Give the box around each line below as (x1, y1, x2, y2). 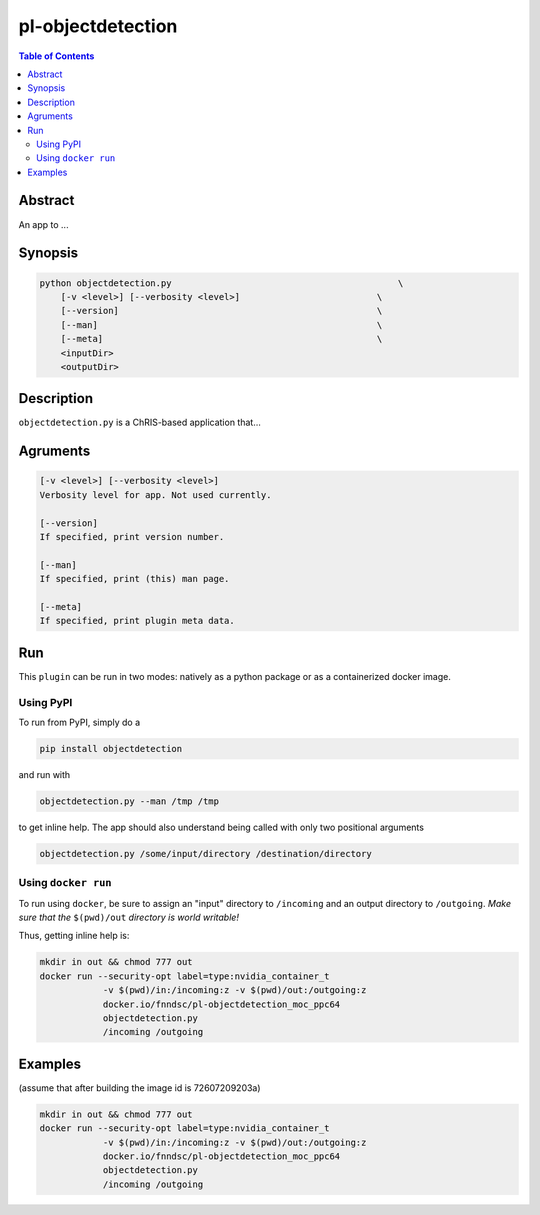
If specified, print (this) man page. (39, 573, 230, 585)
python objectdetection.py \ (39, 277, 404, 289)
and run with (18, 768, 71, 780)
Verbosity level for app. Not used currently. (39, 489, 272, 500)
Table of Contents (18, 50, 95, 62)
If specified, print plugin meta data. (39, 615, 235, 627)
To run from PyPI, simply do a (18, 716, 141, 728)
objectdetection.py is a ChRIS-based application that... (18, 416, 262, 429)
